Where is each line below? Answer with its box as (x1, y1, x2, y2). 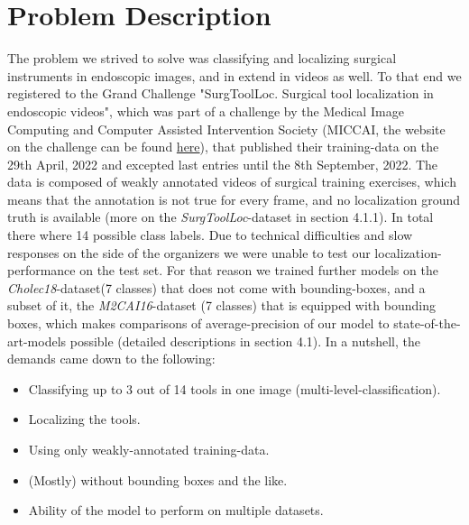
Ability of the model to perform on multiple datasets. (28, 501, 324, 520)
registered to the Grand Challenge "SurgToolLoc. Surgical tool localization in (7, 84, 434, 103)
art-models (7, 331, 67, 350)
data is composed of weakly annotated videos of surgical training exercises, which (7, 172, 456, 191)
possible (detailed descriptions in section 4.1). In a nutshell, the (69, 331, 420, 350)
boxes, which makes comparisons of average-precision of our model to (7, 314, 390, 333)
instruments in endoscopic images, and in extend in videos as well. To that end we (7, 66, 462, 85)
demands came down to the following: (7, 349, 216, 368)
